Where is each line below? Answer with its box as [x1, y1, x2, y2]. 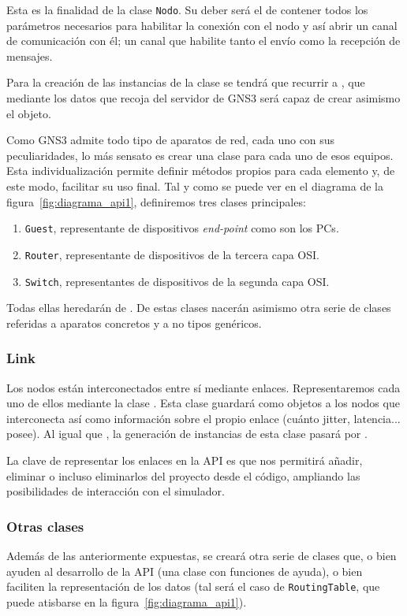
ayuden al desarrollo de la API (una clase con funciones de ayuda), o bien [6, 562, 363, 579]
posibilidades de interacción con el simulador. [6, 483, 225, 499]
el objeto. [6, 105, 51, 121]
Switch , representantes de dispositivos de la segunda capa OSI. [24, 273, 330, 289]
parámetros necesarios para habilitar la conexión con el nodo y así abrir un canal [6, 17, 398, 33]
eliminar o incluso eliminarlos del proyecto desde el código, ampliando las [6, 467, 360, 484]
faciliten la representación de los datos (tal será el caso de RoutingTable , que [6, 578, 380, 595]
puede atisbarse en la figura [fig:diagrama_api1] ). [6, 593, 247, 610]
